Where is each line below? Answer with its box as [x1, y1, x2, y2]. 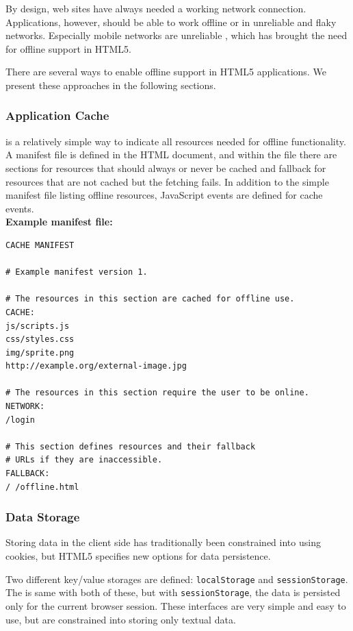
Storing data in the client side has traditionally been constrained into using [5, 535, 321, 549]
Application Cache [5, 107, 109, 124]
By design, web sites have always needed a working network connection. [5, 1, 306, 15]
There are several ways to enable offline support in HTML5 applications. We [5, 64, 326, 79]
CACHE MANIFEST [5, 240, 75, 250]
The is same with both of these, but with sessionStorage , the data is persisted [5, 585, 341, 599]
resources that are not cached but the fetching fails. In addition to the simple [5, 174, 329, 188]
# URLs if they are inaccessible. [5, 455, 163, 465]
